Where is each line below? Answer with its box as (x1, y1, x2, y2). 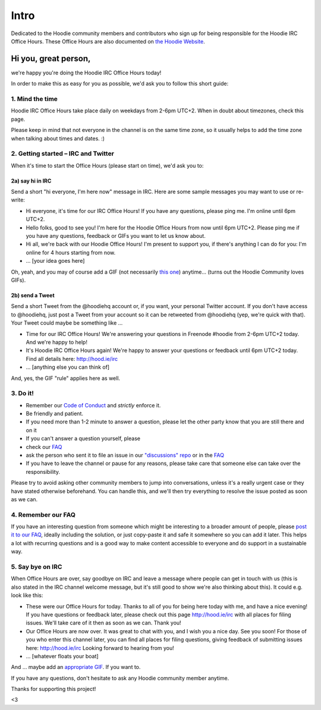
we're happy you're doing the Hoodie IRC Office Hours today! (11, 69, 162, 76)
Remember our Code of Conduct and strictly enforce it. (26, 401, 161, 409)
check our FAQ (26, 443, 62, 450)
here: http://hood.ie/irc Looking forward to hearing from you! (26, 644, 175, 651)
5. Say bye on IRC (11, 563, 62, 571)
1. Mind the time (11, 95, 58, 103)
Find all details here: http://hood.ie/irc (26, 355, 118, 362)
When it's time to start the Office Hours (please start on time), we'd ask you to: (11, 162, 204, 169)
